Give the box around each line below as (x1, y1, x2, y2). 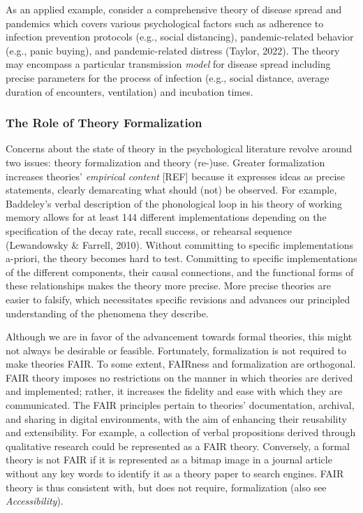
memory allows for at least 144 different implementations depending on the (6, 210, 327, 224)
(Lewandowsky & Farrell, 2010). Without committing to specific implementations (6, 237, 354, 252)
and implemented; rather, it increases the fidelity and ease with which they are (6, 384, 343, 398)
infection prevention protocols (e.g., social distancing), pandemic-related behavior (6, 29, 354, 44)
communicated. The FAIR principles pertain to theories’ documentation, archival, (6, 398, 355, 412)
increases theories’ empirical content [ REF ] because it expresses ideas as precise (6, 168, 346, 183)
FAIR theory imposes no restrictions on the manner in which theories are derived (6, 370, 353, 384)
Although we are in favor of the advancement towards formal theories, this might (6, 329, 353, 344)
